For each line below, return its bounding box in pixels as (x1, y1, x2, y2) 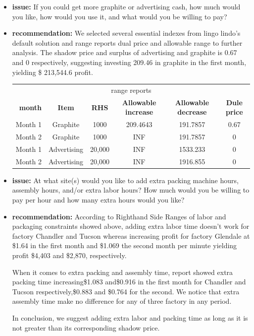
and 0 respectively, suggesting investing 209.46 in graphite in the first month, (12, 57, 247, 67)
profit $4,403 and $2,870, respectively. (12, 250, 127, 260)
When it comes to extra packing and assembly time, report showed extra (12, 267, 233, 277)
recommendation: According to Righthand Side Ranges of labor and (12, 211, 226, 221)
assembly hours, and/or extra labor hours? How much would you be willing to (12, 185, 250, 195)
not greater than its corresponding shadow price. (12, 322, 160, 333)
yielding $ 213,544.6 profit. (12, 67, 93, 77)
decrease (177, 107, 207, 117)
